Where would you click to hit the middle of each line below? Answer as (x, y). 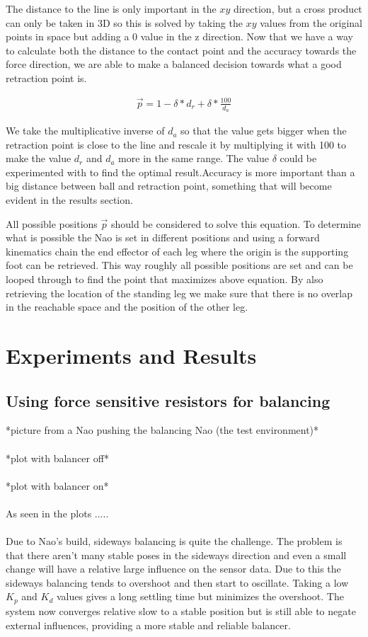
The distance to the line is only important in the (111, 8)
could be (298, 158)
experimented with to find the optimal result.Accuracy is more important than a (180, 172)
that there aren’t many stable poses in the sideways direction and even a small (176, 555)
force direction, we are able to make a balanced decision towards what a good (174, 64)
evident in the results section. (69, 200)
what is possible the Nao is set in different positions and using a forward (163, 237)
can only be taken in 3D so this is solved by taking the (124, 22)
